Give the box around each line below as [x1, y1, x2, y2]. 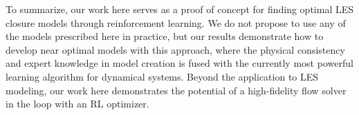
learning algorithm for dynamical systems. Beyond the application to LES [6, 69, 319, 83]
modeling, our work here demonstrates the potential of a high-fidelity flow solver [6, 83, 347, 97]
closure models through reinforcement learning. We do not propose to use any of [6, 15, 346, 30]
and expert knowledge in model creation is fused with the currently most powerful [6, 56, 353, 70]
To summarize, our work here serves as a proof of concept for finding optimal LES [6, 2, 354, 16]
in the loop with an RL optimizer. [6, 96, 149, 111]
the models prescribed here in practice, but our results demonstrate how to [6, 29, 324, 43]
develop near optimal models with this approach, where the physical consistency [6, 42, 345, 56]
